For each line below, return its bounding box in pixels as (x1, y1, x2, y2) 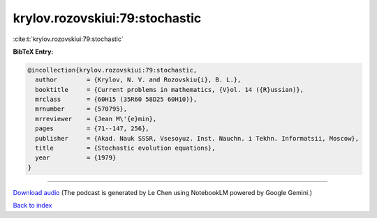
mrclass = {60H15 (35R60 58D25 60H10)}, (35, 95, 198, 104)
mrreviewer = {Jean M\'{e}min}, (35, 115, 157, 123)
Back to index (13, 201, 52, 210)
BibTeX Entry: (13, 47, 54, 56)
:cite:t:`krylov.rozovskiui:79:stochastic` (13, 35, 124, 43)
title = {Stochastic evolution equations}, (35, 144, 216, 153)
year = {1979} (35, 154, 117, 162)
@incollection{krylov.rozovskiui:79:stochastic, (27, 66, 198, 74)
